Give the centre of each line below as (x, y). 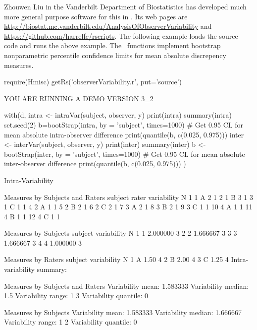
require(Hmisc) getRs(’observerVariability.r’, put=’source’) (93, 82)
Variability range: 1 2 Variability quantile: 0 (71, 322)
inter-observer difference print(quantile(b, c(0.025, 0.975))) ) (95, 164)
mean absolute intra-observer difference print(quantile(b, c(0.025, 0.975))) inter (124, 134)
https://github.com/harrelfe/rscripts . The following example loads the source (121, 35)
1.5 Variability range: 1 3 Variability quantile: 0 (76, 296)
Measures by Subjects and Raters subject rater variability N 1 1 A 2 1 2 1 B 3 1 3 (128, 197)
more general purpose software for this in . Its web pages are (96, 16)
